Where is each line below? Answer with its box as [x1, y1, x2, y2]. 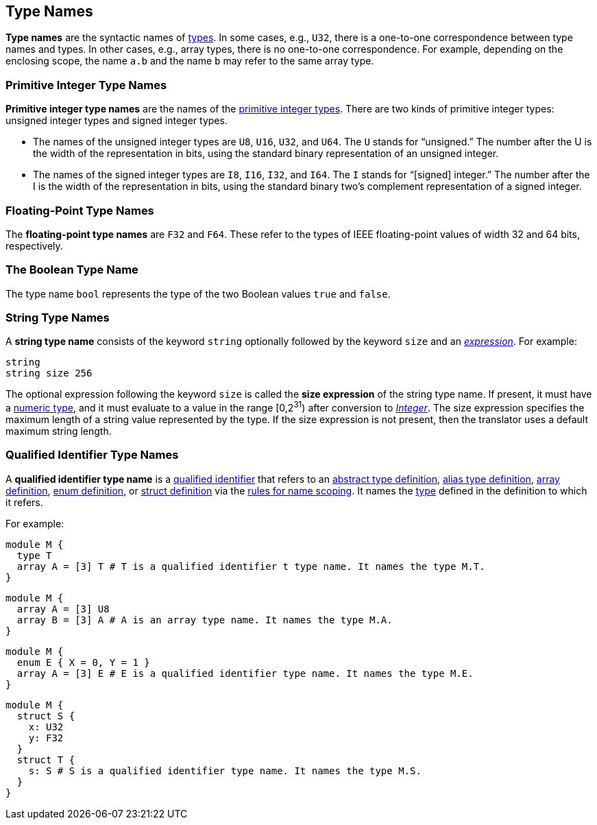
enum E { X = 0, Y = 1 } [16, 656, 150, 668]
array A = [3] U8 [16, 603, 110, 614]
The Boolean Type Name [5, 263, 138, 277]
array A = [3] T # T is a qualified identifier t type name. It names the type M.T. [16, 560, 485, 572]
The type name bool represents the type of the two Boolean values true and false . [5, 287, 391, 300]
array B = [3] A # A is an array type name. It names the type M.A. [16, 614, 393, 625]
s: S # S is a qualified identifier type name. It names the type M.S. [28, 765, 422, 776]
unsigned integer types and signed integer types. [5, 115, 228, 127]
